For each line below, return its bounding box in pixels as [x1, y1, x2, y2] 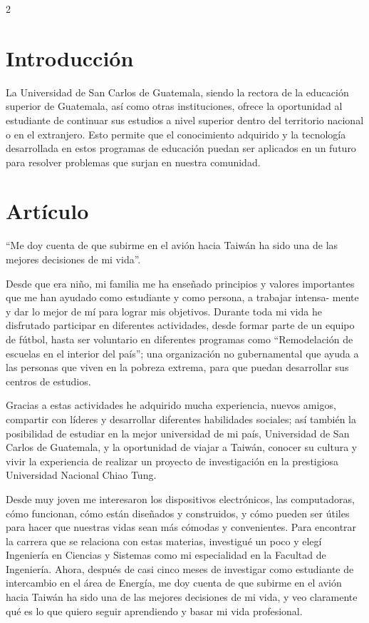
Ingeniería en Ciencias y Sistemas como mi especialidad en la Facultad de [6, 547, 326, 562]
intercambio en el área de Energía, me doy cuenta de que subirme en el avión [6, 575, 342, 590]
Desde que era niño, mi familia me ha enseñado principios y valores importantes [6, 275, 355, 290]
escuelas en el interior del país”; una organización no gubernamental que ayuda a [6, 345, 359, 360]
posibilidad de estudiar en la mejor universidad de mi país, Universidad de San [6, 425, 350, 440]
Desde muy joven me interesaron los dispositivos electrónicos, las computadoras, [6, 491, 355, 506]
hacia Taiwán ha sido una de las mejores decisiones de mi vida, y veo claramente [6, 589, 358, 604]
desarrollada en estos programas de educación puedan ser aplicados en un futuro [6, 141, 356, 156]
